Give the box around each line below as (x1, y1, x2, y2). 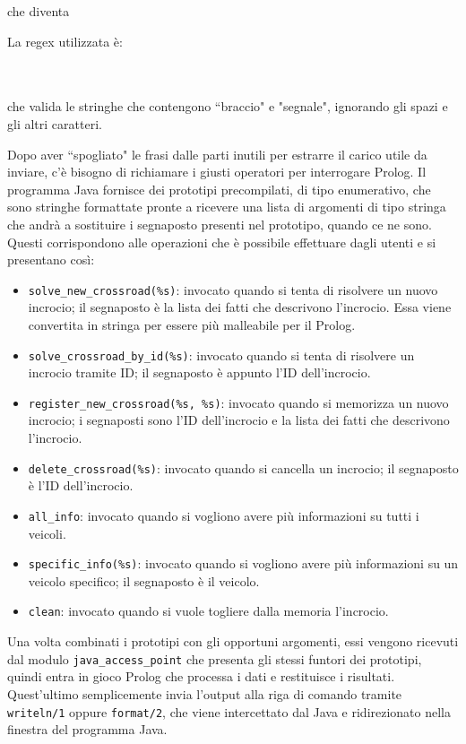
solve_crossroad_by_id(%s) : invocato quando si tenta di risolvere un (28, 345, 415, 364)
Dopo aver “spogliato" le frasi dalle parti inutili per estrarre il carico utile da (7, 144, 427, 163)
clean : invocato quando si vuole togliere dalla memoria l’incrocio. (28, 601, 389, 620)
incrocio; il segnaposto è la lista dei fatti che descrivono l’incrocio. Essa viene (28, 298, 452, 316)
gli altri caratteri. (7, 114, 102, 133)
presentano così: (7, 250, 95, 269)
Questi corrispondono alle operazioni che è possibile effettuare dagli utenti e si (7, 232, 436, 251)
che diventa (7, 2, 70, 20)
